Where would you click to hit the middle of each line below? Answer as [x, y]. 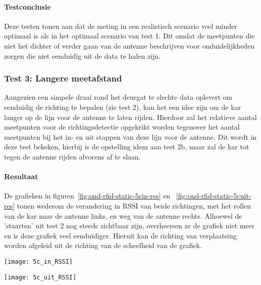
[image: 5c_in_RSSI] [39, 261]
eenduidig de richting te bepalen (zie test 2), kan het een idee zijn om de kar [123, 107]
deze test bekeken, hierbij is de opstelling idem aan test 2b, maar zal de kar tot [127, 147]
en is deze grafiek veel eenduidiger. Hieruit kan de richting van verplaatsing [120, 235]
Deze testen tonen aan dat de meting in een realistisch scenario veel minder [121, 26]
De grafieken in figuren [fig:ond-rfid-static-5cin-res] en [87, 196]
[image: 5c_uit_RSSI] [40, 277]
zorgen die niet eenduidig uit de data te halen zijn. [83, 55]
